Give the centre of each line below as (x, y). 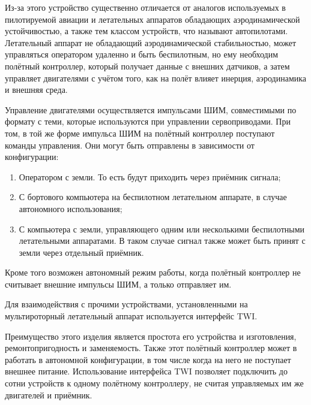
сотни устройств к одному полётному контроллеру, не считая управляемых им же (154, 383)
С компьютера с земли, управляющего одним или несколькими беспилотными (162, 229)
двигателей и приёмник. (49, 395)
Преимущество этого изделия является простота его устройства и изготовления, (151, 336)
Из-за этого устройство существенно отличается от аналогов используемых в (145, 7)
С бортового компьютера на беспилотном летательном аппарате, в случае (153, 197)
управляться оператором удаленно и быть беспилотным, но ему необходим (142, 54)
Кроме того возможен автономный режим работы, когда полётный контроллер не (153, 272)
